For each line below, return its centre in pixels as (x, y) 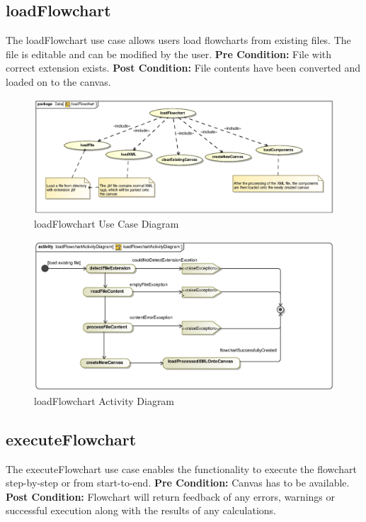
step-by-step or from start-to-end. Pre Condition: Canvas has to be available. (178, 483)
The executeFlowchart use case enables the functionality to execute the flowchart (181, 468)
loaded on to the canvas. (58, 81)
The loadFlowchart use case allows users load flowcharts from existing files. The (178, 40)
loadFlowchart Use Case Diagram (107, 224)
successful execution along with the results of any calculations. (141, 510)
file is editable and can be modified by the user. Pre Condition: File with (169, 54)
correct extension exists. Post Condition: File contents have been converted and (183, 68)
